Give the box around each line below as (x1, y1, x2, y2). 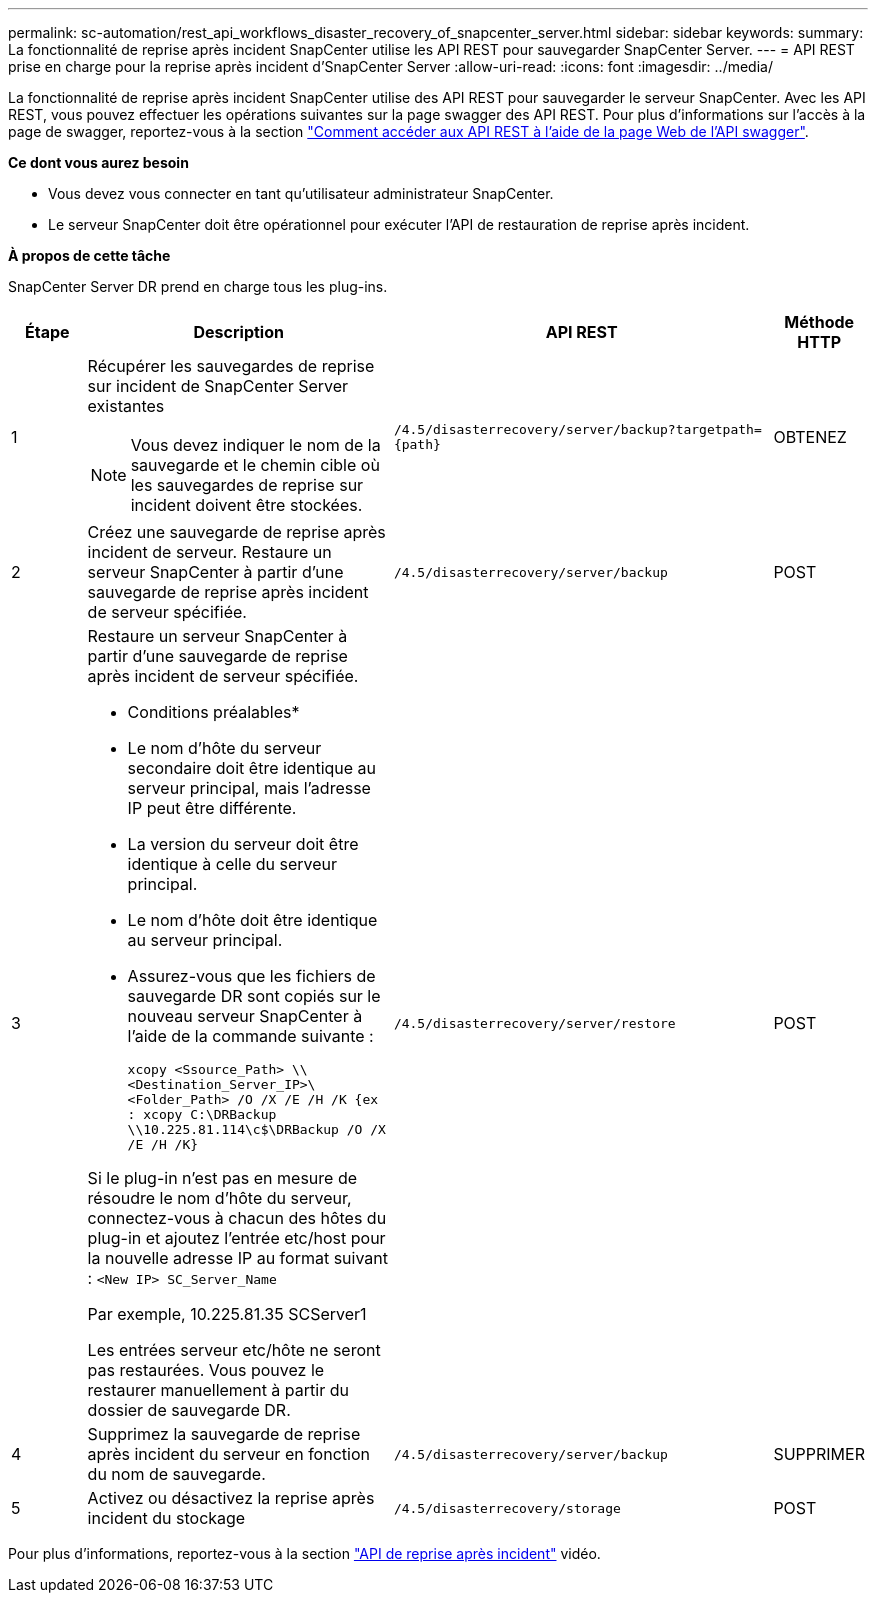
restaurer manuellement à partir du (87, 1380, 349, 1400)
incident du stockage (87, 1508, 246, 1528)
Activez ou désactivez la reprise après (87, 1488, 375, 1508)
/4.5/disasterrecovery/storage (393, 1500, 621, 1516)
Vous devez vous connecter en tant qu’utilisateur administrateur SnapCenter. (48, 185, 554, 202)
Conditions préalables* (127, 702, 300, 722)
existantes (87, 396, 165, 416)
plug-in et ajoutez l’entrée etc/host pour (87, 1228, 386, 1248)
